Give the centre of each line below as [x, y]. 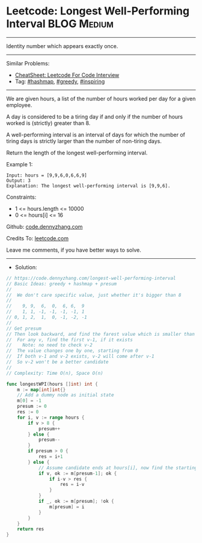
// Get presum [24, 329]
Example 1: [20, 164]
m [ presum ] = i [67, 507]
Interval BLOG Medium [60, 24]
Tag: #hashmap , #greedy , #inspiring [60, 81]
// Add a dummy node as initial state [66, 395]
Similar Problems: [28, 63]
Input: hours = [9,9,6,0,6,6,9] [47, 175]
